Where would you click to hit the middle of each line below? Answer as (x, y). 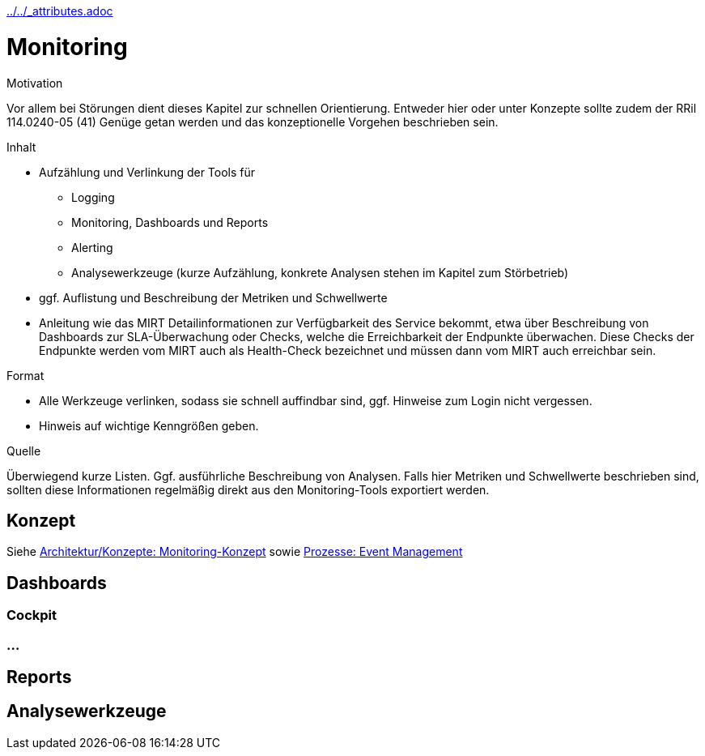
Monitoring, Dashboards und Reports (170, 222)
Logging (93, 197)
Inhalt (21, 147)
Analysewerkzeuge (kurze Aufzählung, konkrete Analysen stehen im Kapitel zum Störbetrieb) (320, 272)
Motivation (35, 83)
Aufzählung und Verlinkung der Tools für (147, 172)
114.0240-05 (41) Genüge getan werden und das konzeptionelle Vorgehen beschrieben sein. (253, 122)
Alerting (92, 247)
